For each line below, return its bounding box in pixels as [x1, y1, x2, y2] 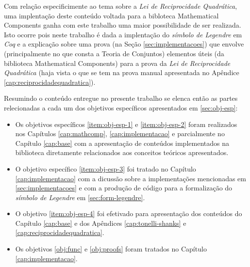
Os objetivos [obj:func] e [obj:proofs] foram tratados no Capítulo [15, 244, 207, 254]
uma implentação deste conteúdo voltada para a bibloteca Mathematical [4, 10, 219, 20]
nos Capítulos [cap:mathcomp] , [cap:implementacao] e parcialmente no [15, 128, 225, 139]
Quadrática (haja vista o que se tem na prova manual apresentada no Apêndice [4, 67, 239, 78]
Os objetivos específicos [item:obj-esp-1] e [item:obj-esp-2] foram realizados [15, 119, 237, 129]
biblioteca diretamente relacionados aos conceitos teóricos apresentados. [15, 147, 229, 157]
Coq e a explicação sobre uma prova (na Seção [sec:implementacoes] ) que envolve [4, 39, 244, 49]
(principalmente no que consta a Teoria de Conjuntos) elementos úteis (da [4, 48, 224, 58]
